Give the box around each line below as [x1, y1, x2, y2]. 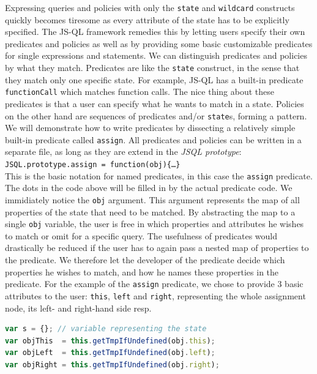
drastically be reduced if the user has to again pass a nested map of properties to [5, 241, 309, 254]
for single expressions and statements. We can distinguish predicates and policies [5, 49, 307, 62]
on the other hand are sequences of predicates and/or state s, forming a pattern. [5, 109, 307, 122]
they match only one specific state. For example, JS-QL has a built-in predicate [5, 73, 304, 86]
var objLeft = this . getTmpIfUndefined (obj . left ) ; [5, 348, 215, 357]
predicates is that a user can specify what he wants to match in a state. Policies [5, 97, 304, 110]
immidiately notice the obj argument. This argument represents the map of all [5, 193, 300, 206]
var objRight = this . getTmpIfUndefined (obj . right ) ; [5, 360, 220, 369]
